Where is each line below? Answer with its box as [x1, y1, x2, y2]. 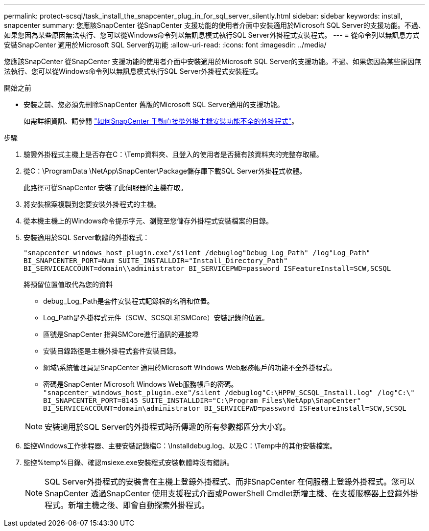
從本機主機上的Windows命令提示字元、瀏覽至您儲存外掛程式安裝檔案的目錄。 [24, 217, 273, 225]
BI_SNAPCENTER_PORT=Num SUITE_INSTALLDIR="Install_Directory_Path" [24, 257, 288, 265]
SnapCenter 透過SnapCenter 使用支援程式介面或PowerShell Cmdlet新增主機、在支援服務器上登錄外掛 [45, 488, 418, 498]
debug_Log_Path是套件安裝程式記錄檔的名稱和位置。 [43, 297, 214, 305]
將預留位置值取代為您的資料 [24, 280, 113, 288]
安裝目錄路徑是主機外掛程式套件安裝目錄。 [43, 347, 180, 355]
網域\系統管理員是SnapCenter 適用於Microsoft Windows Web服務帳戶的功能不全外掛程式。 [43, 363, 336, 372]
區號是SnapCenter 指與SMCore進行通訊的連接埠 [43, 330, 199, 338]
